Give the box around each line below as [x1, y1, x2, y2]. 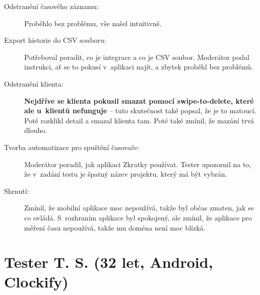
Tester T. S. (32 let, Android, [4, 252, 213, 272]
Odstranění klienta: [4, 78, 63, 89]
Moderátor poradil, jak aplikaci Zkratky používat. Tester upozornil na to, [24, 159, 251, 169]
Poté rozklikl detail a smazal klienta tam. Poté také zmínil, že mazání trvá [24, 115, 254, 125]
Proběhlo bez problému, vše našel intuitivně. [24, 18, 162, 28]
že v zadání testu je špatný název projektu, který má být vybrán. [24, 169, 227, 179]
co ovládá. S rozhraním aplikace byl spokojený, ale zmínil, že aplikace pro [24, 212, 252, 223]
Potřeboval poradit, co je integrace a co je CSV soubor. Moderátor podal [24, 51, 249, 62]
